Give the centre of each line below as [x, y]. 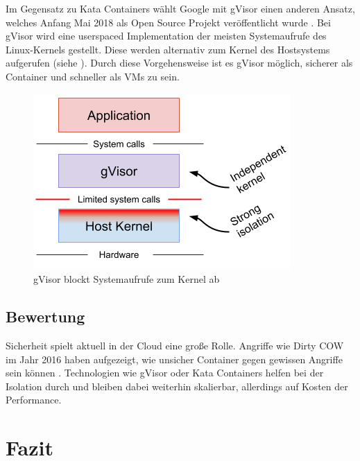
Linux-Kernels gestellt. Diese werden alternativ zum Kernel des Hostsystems [168, 49]
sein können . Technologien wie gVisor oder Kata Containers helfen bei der [165, 373]
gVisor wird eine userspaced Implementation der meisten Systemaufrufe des [166, 36]
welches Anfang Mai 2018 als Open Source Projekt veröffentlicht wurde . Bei [168, 22]
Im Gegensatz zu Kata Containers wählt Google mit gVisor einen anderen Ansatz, [180, 8]
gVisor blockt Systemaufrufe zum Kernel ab [127, 279]
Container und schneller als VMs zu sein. [93, 76]
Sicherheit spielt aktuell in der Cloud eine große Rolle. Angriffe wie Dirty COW [175, 345]
